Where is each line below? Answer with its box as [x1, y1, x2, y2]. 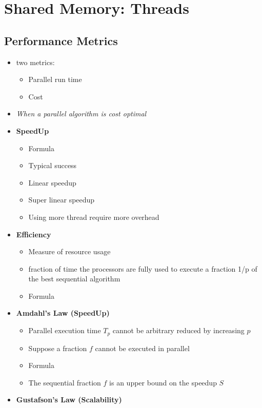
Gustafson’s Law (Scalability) [16, 394, 122, 405]
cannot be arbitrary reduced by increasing [112, 325, 245, 336]
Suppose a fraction [28, 342, 87, 353]
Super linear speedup [28, 194, 95, 205]
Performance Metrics [4, 32, 118, 48]
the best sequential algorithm [28, 273, 120, 284]
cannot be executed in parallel [95, 342, 190, 353]
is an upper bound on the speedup [109, 377, 217, 387]
